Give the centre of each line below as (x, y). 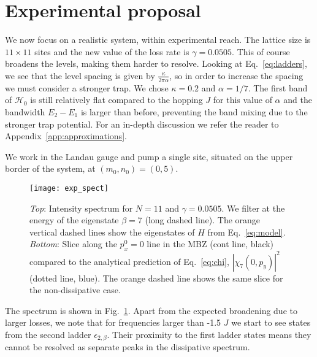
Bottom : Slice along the (73, 244)
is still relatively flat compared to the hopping (116, 100)
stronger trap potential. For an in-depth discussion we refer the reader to (142, 124)
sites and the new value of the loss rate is (112, 51)
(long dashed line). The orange (203, 220)
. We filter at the (253, 208)
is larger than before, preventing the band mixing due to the (194, 111)
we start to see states (271, 322)
